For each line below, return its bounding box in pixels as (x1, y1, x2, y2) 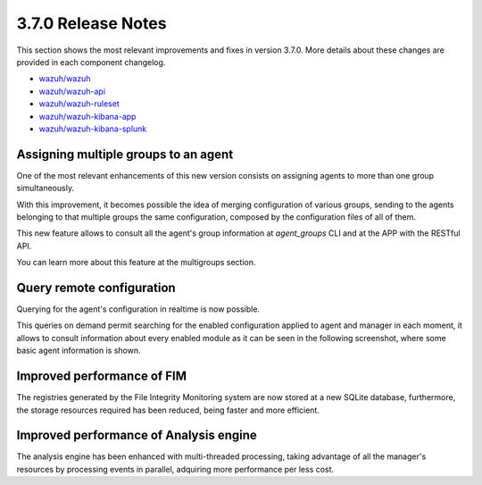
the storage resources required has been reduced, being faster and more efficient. (16, 405, 320, 415)
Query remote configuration (16, 280, 176, 295)
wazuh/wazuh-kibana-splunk (38, 123, 147, 134)
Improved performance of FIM (16, 369, 187, 384)
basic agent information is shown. (16, 345, 141, 356)
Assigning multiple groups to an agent (16, 146, 234, 162)
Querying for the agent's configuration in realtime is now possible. (16, 304, 261, 314)
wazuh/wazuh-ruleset (38, 98, 120, 109)
